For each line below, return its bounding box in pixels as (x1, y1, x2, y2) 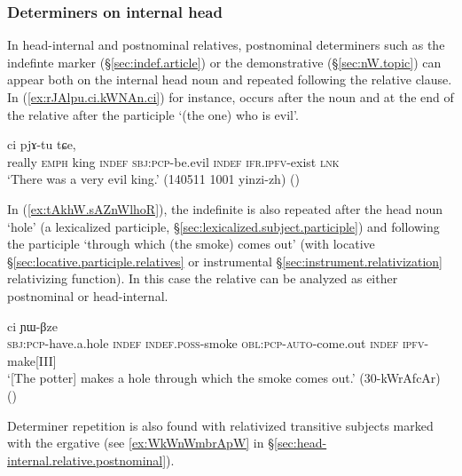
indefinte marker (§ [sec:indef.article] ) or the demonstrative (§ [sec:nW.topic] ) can (7, 52, 442, 71)
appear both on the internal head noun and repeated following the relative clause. (7, 70, 452, 89)
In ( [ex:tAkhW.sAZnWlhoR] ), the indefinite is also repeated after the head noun (7, 199, 442, 218)
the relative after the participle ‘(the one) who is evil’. (7, 105, 299, 123)
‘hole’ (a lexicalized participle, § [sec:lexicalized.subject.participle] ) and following (7, 217, 440, 235)
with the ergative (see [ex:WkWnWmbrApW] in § (7, 433, 274, 452)
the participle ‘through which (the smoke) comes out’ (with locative (7, 234, 375, 253)
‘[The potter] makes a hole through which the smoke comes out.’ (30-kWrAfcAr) (7, 369, 441, 387)
